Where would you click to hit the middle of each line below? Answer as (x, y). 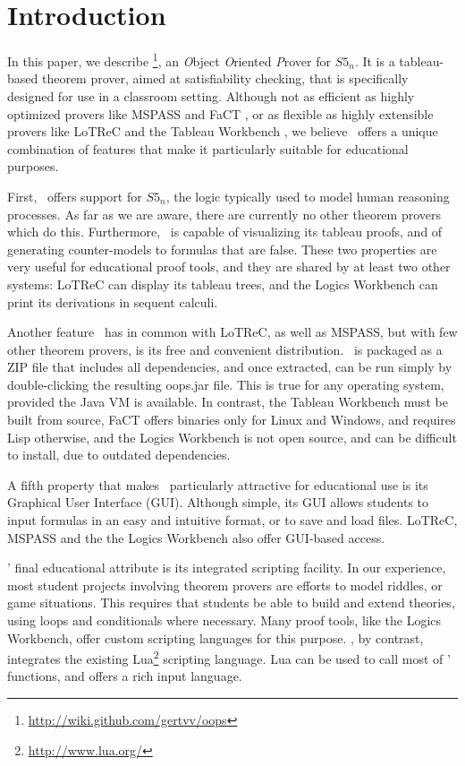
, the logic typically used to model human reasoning (308, 196)
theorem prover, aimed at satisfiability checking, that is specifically (225, 78)
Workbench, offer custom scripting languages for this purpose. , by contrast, (216, 637)
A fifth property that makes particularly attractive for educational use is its (218, 484)
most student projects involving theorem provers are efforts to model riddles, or (225, 585)
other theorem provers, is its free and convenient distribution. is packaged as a (225, 349)
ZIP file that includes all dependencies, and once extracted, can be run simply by (230, 367)
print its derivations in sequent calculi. (113, 301)
